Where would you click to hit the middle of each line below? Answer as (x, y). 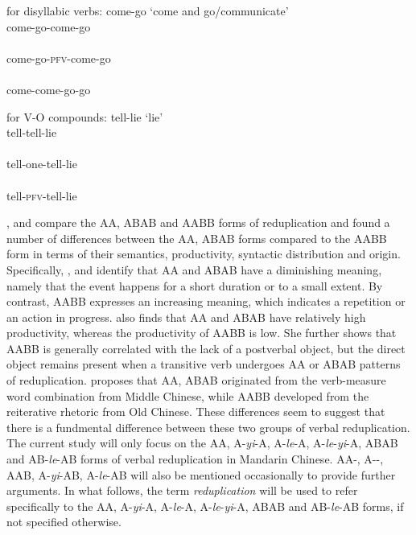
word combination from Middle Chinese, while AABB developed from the (188, 395)
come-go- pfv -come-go (59, 58)
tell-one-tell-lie (42, 164)
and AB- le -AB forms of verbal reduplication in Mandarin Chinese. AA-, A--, (195, 459)
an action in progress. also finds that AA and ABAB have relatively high (186, 317)
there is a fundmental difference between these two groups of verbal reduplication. (208, 427)
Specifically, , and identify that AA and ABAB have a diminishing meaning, (194, 269)
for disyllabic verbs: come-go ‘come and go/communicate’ (148, 10)
